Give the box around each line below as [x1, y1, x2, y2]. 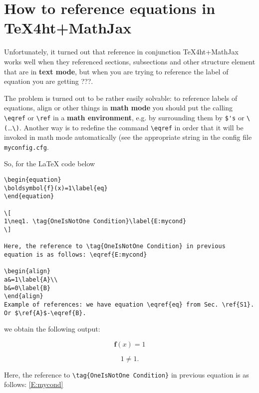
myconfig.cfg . [4, 141, 49, 152]
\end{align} [4, 293, 43, 300]
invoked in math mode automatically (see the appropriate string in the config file [4, 132, 252, 142]
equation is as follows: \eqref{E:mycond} [4, 251, 147, 258]
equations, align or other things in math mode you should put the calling [4, 102, 233, 113]
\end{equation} [4, 193, 54, 200]
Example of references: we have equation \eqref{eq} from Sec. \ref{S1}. [4, 301, 255, 308]
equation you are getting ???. [4, 76, 93, 86]
